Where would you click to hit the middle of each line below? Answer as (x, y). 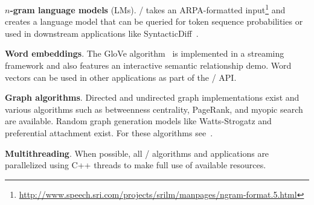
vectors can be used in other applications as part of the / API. (121, 77)
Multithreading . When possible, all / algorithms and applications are (137, 153)
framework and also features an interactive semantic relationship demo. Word (148, 65)
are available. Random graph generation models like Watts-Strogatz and (138, 121)
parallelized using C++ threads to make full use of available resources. (136, 165)
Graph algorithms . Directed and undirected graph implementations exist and (152, 97)
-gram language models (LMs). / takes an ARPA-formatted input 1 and (148, 9)
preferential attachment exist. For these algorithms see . (109, 133)
